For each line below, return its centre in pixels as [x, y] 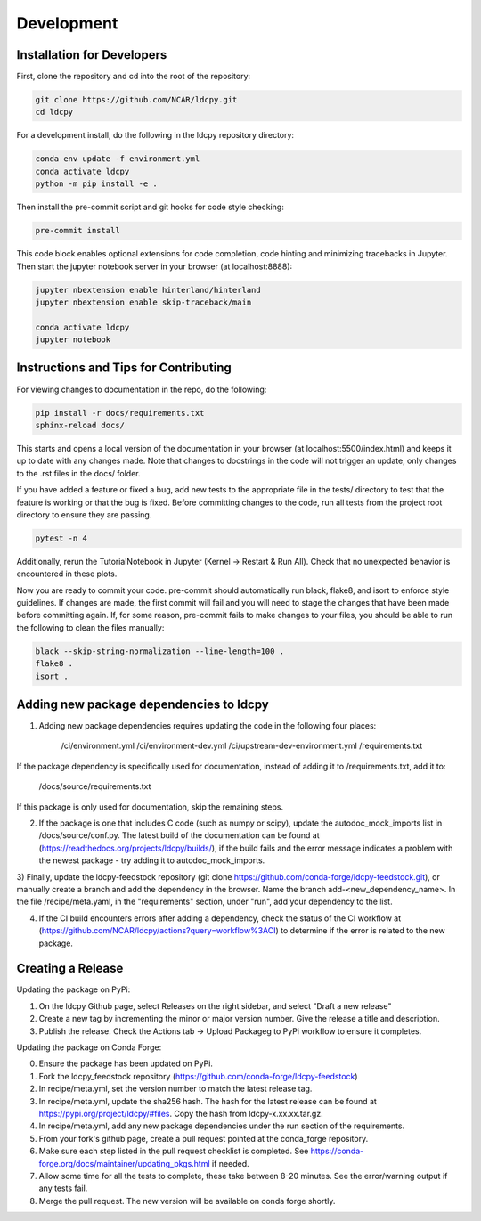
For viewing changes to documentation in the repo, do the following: [142, 389]
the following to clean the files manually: [90, 627]
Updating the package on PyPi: [73, 989]
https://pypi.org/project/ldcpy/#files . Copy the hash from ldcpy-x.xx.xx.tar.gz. [181, 1113]
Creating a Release [70, 969]
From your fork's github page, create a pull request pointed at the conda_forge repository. [204, 1138]
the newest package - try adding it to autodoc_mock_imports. [152, 860]
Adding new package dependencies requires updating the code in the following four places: [208, 726]
